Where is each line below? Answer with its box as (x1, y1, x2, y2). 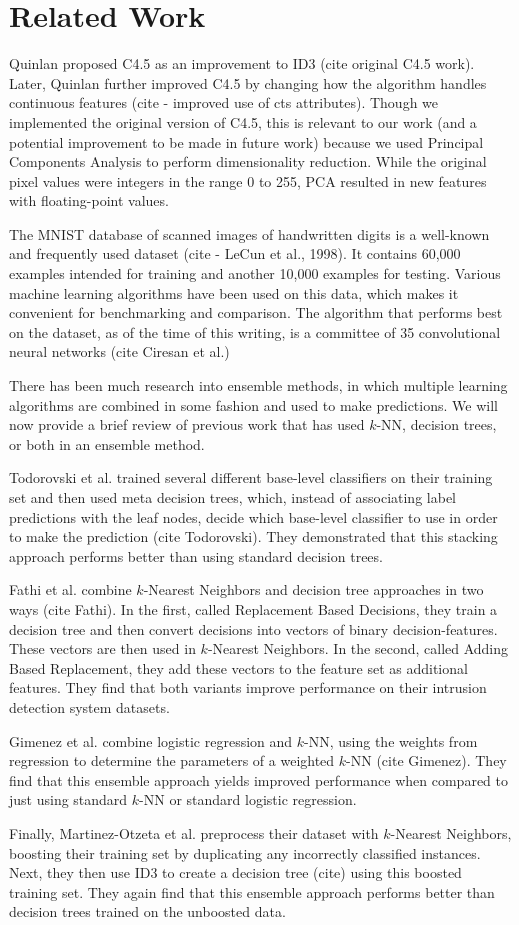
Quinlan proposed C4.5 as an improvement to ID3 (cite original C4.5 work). (9, 53, 475, 74)
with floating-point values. (9, 190, 169, 211)
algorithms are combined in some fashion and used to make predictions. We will (9, 394, 498, 415)
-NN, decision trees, (376, 414, 497, 435)
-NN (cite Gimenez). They (346, 750, 507, 771)
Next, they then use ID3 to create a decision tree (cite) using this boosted (9, 862, 462, 883)
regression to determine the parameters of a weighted (9, 750, 335, 771)
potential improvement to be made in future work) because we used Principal (9, 131, 484, 152)
